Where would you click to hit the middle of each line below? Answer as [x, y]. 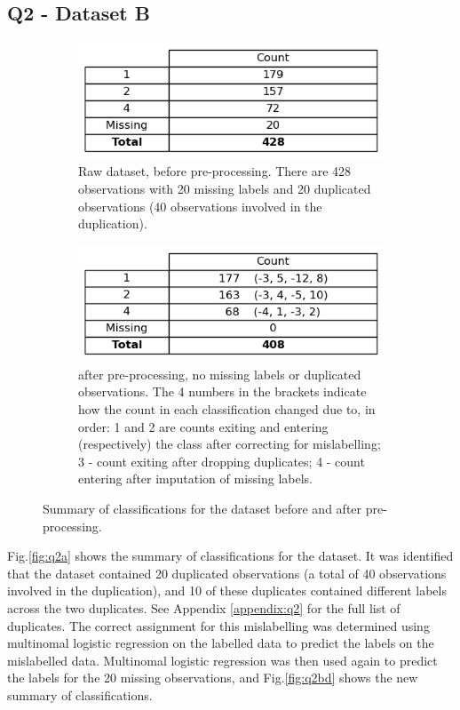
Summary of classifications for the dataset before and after [202, 509]
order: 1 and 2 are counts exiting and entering [203, 426]
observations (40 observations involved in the [200, 206]
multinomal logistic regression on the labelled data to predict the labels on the [221, 643]
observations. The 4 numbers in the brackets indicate [222, 391]
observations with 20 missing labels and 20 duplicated [225, 188]
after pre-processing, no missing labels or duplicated [220, 374]
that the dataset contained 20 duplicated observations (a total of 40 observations [227, 573]
